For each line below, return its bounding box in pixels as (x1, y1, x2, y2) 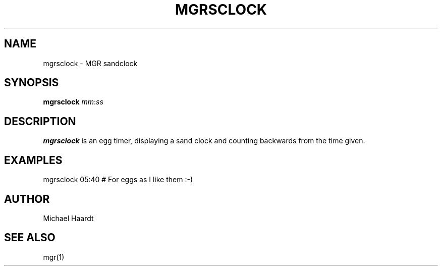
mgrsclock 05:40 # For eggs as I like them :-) (43, 175, 193, 184)
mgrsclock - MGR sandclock (43, 59, 138, 68)
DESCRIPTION (4, 115, 76, 128)
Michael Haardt (43, 213, 94, 223)
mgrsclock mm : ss (43, 97, 103, 106)
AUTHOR (4, 192, 50, 205)
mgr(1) (43, 252, 65, 261)
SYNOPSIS (4, 76, 59, 89)
